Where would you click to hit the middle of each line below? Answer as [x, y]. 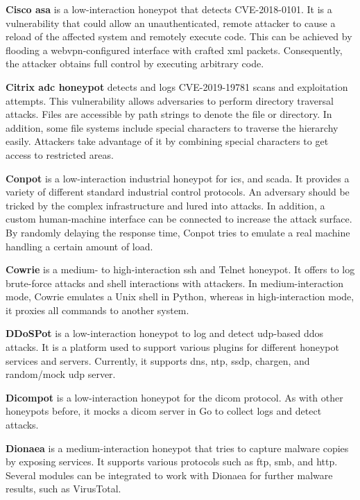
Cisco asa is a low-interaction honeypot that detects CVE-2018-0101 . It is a [169, 9]
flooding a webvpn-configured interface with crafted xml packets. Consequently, [174, 50]
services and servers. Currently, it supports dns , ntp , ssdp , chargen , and [158, 360]
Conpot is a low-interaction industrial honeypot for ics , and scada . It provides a [178, 178]
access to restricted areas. [60, 154]
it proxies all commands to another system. [97, 310]
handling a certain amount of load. [79, 246]
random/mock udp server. [61, 374]
